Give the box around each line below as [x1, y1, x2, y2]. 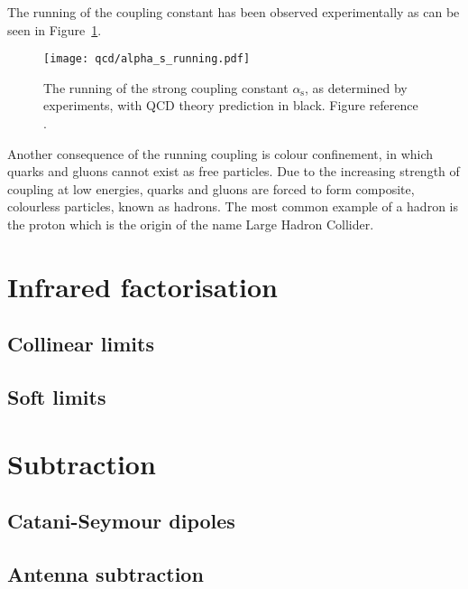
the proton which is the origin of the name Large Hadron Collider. [7, 215, 374, 233]
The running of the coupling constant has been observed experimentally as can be [7, 3, 460, 21]
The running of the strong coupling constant [43, 78, 289, 97]
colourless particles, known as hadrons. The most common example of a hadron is [7, 197, 458, 216]
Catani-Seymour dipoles [7, 507, 235, 535]
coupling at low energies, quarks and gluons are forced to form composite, [7, 179, 415, 198]
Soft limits [7, 383, 106, 411]
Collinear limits [7, 330, 154, 358]
